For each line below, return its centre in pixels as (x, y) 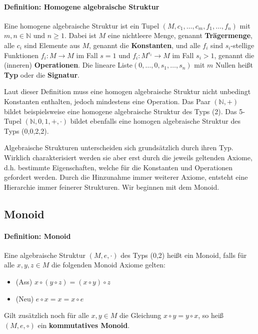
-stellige (242, 45)
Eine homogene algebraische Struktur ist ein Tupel (82, 25)
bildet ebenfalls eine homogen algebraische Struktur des (155, 121)
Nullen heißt (234, 65)
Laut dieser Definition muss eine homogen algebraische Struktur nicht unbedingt (127, 91)
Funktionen (21, 55)
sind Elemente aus (52, 45)
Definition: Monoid (37, 236)
